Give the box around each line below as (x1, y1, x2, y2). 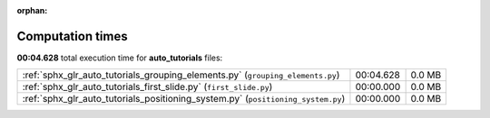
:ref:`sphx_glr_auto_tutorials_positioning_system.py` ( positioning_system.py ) (22, 93, 346, 105)
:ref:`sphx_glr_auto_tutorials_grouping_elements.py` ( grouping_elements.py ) (22, 68, 340, 81)
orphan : (16, 5, 48, 15)
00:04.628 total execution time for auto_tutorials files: (16, 52, 223, 63)
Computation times (16, 28, 128, 44)
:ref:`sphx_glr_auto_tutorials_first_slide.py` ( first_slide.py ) (22, 81, 273, 94)
